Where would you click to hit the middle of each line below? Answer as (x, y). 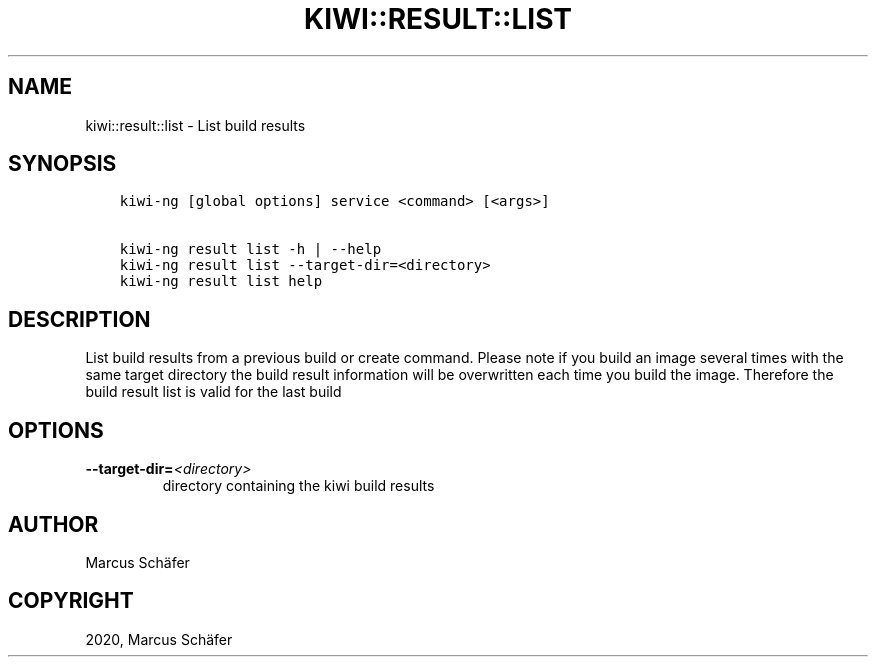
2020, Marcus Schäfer (159, 639)
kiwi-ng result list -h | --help (250, 249)
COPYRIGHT (71, 601)
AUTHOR (53, 524)
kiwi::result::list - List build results (195, 125)
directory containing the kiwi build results (298, 486)
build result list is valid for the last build (213, 392)
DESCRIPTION (79, 319)
